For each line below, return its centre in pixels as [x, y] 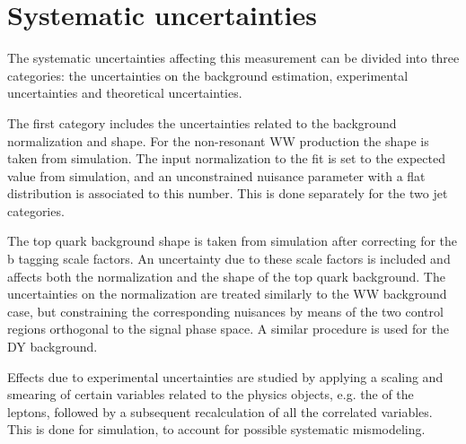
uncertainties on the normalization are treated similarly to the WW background [227, 294]
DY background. [53, 347]
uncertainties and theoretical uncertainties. [125, 93]
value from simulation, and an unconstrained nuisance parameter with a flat [216, 175]
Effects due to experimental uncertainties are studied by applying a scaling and [225, 376]
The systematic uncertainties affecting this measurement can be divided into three [233, 58]
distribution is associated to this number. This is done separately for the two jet [228, 193]
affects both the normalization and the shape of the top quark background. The [226, 276]
